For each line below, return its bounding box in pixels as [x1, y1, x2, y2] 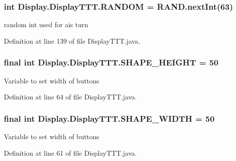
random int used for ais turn [4, 19, 88, 30]
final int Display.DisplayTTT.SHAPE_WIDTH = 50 [4, 112, 215, 124]
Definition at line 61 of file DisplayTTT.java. [4, 147, 137, 158]
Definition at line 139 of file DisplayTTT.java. [4, 35, 141, 46]
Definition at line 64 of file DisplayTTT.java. [4, 92, 137, 102]
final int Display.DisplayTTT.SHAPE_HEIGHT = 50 [4, 56, 219, 68]
